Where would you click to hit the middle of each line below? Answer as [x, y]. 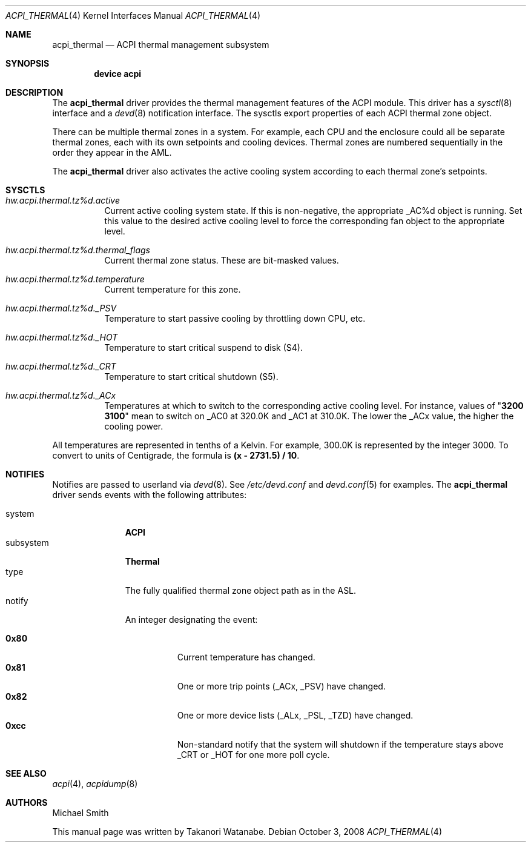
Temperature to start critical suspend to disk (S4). [203, 347]
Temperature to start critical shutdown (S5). [191, 377]
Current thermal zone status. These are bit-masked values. [222, 260]
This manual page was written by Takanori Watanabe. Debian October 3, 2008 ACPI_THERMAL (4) [247, 832]
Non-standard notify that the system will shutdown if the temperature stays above [340, 744]
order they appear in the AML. [112, 152]
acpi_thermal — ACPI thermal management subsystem [161, 45]
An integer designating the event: [191, 619]
